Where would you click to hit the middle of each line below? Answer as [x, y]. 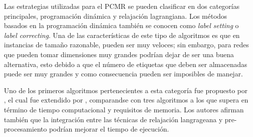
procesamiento [26, 129]
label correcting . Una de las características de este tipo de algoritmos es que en [122, 35]
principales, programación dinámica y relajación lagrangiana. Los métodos [116, 16]
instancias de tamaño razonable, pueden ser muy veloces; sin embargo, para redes [126, 45]
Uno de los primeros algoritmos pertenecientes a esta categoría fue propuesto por [126, 90]
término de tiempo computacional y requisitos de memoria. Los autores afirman [124, 109]
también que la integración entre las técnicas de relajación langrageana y [113, 119]
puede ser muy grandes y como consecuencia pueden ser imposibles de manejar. [124, 74]
